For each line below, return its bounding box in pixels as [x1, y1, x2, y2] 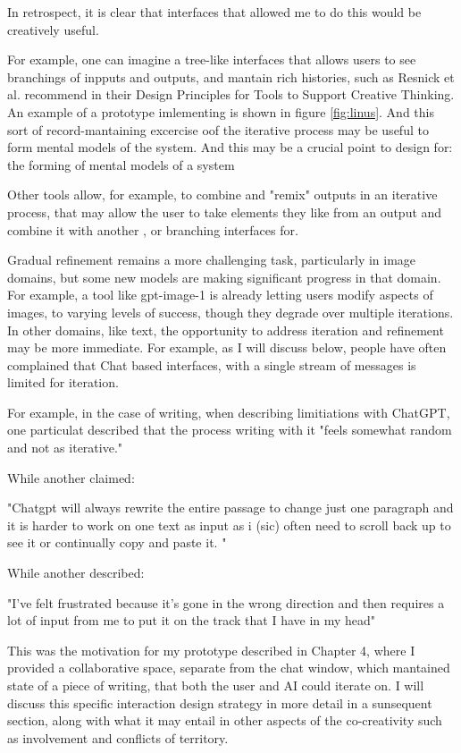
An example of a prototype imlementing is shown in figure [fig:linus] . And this [7, 102, 434, 121]
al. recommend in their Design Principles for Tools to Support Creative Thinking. [7, 85, 455, 104]
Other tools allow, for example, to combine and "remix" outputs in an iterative [7, 185, 438, 204]
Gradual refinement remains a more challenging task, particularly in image [7, 250, 416, 269]
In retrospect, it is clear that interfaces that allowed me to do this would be [7, 3, 422, 21]
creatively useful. [7, 20, 99, 38]
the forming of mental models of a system [7, 155, 235, 173]
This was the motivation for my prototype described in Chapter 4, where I [7, 640, 415, 659]
